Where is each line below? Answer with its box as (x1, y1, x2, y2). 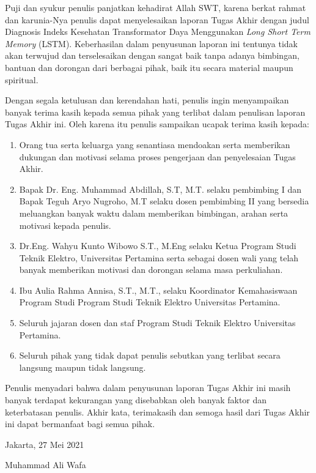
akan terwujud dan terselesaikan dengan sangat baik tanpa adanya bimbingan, (5, 49, 299, 62)
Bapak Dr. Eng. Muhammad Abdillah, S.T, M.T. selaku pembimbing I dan (19, 182, 302, 195)
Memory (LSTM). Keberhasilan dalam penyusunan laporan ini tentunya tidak (5, 37, 298, 50)
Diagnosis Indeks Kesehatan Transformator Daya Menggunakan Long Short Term (5, 25, 310, 38)
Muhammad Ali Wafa (5, 458, 86, 471)
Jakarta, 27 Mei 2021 (5, 438, 84, 450)
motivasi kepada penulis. (19, 218, 111, 231)
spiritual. (5, 73, 39, 86)
